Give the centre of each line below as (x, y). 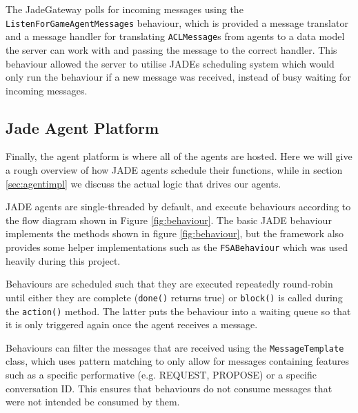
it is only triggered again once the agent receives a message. (132, 324)
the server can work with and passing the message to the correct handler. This (171, 49)
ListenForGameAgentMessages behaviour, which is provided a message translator (177, 22)
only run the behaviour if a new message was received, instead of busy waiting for (178, 77)
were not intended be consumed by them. (93, 402)
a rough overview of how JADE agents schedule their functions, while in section (174, 170)
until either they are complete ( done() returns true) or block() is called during (174, 297)
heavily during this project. (63, 260)
